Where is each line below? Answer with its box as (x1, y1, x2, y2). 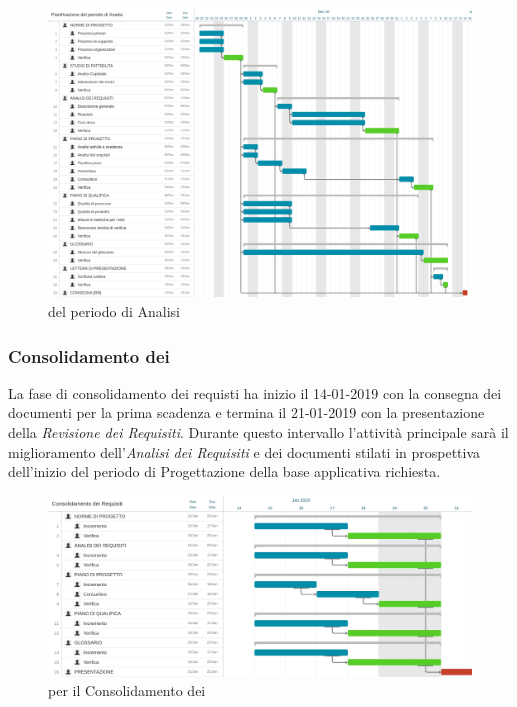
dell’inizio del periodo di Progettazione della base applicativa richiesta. (8, 461, 441, 482)
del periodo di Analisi (48, 301, 180, 322)
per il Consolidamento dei (48, 680, 206, 701)
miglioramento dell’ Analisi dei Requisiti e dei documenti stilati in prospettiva (8, 441, 481, 462)
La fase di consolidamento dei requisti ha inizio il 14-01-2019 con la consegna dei (8, 382, 502, 403)
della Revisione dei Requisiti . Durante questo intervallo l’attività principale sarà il (8, 422, 509, 443)
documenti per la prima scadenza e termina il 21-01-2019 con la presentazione (8, 402, 485, 423)
